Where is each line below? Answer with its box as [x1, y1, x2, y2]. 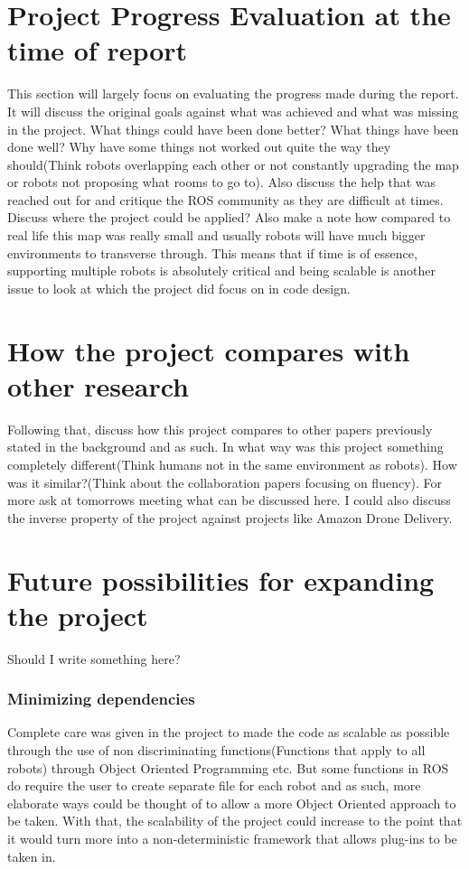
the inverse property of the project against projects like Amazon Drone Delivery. [7, 508, 453, 527]
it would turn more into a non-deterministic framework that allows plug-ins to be [7, 829, 457, 847]
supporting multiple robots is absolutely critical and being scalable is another [7, 261, 436, 280]
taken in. [7, 846, 56, 865]
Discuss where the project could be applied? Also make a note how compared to [7, 208, 451, 227]
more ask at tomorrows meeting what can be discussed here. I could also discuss [7, 491, 451, 509]
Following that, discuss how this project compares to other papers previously [7, 419, 433, 438]
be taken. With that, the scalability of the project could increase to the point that [7, 811, 463, 830]
